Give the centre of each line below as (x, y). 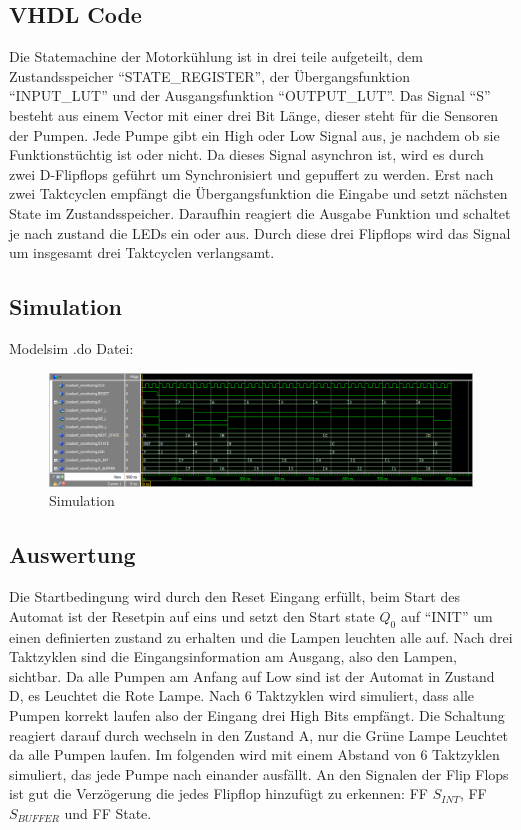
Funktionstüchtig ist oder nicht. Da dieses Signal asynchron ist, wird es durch (246, 154)
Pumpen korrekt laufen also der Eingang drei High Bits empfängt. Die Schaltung (257, 714)
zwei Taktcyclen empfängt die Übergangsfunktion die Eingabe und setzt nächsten (258, 193)
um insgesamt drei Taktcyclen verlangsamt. (142, 252)
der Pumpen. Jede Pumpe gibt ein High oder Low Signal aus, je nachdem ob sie (254, 134)
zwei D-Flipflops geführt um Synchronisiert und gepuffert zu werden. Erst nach (251, 173)
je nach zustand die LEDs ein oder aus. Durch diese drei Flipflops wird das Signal (260, 232)
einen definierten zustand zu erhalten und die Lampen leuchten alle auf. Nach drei (261, 636)
